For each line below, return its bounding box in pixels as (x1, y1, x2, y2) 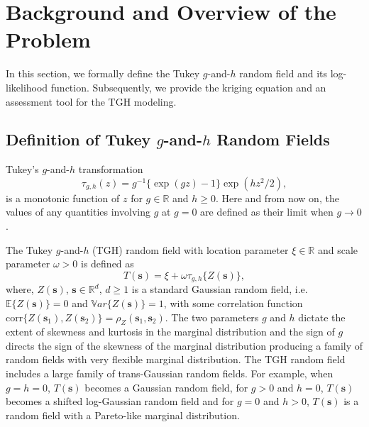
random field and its (239, 66, 327, 81)
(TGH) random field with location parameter (92, 242, 289, 257)
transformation (78, 162, 143, 177)
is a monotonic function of (6, 190, 120, 205)
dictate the (298, 309, 346, 324)
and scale (317, 242, 358, 257)
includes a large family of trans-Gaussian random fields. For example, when (6, 366, 334, 381)
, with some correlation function (163, 295, 303, 310)
